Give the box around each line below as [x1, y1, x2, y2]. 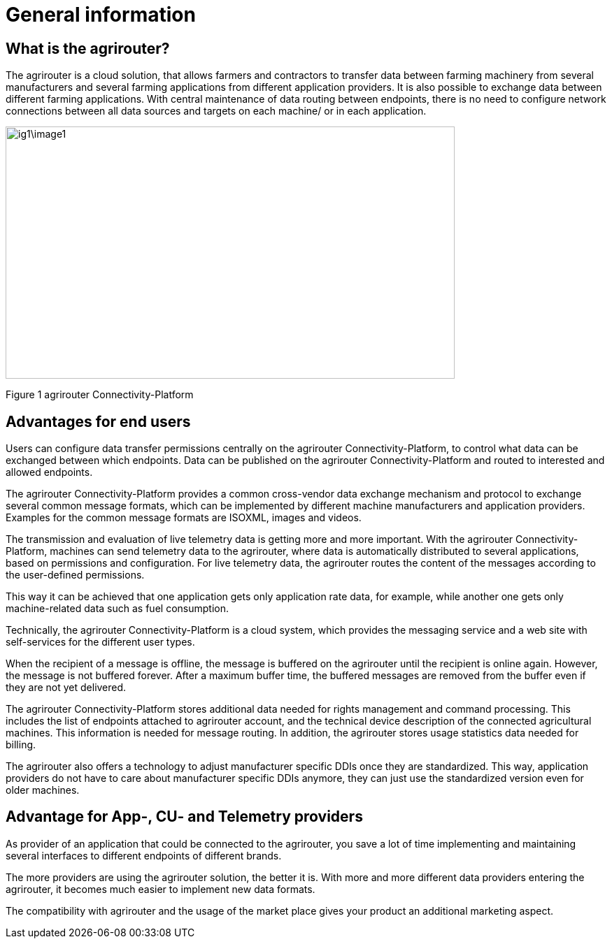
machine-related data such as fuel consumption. [6, 602, 229, 615]
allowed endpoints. [6, 466, 93, 479]
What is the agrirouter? [6, 39, 170, 57]
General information [6, 3, 196, 27]
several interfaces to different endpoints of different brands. [6, 849, 282, 862]
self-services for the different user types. [6, 636, 195, 648]
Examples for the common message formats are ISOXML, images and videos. [6, 511, 362, 524]
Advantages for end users [6, 412, 191, 430]
